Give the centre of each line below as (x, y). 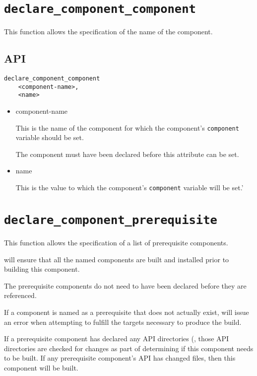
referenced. (20, 295)
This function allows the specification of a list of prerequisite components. (116, 242)
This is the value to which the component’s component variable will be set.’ (129, 188)
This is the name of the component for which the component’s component (127, 127)
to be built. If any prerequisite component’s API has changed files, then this (120, 358)
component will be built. (41, 367)
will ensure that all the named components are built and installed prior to (117, 259)
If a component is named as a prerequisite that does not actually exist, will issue (127, 312)
